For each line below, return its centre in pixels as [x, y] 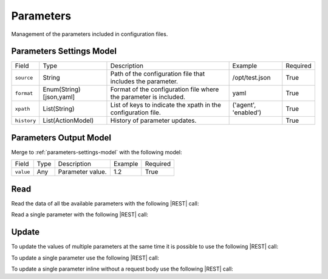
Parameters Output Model [61, 138]
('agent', [244, 105]
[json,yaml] [59, 97]
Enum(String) [62, 89]
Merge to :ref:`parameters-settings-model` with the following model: [97, 152]
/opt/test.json [251, 78]
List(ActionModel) [68, 120]
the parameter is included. [148, 97]
